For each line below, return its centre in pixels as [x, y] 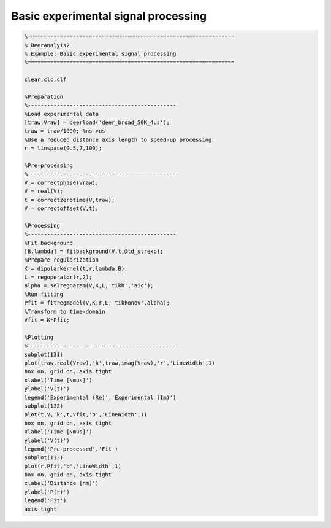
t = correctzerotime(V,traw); [70, 200]
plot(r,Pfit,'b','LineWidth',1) [73, 466]
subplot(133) [44, 458]
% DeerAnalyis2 [47, 45]
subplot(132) [44, 406]
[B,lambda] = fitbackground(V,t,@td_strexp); [94, 251]
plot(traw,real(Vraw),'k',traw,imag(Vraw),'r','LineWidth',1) [120, 363]
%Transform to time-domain [65, 311]
